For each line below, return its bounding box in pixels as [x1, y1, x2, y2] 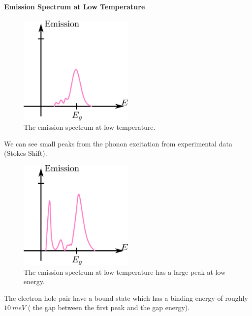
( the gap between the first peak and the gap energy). [28, 302, 190, 313]
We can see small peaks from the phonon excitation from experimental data [4, 138, 232, 148]
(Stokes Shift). [4, 148, 47, 158]
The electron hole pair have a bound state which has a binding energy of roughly [4, 292, 248, 303]
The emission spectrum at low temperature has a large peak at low [24, 266, 226, 277]
